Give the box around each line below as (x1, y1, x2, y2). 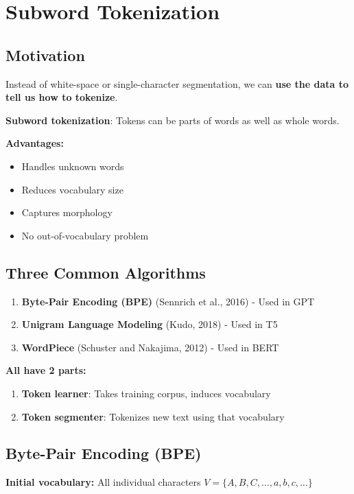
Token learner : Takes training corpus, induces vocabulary (21, 386, 271, 400)
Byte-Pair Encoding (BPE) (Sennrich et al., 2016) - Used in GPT (21, 294, 315, 308)
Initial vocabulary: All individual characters (5, 475, 201, 489)
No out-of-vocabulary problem (21, 228, 149, 242)
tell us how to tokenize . (5, 90, 118, 104)
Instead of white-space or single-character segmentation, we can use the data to (5, 76, 349, 91)
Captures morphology (21, 205, 113, 220)
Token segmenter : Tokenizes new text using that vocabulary (21, 409, 285, 423)
